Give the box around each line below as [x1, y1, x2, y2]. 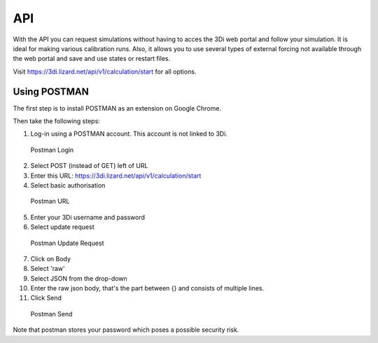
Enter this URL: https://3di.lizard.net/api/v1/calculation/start [30, 171, 202, 180]
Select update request [30, 223, 94, 231]
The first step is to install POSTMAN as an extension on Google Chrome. [13, 104, 222, 112]
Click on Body [30, 254, 71, 262]
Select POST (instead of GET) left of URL [30, 162, 148, 170]
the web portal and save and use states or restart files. [13, 55, 171, 63]
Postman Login [30, 146, 74, 154]
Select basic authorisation [30, 181, 106, 189]
